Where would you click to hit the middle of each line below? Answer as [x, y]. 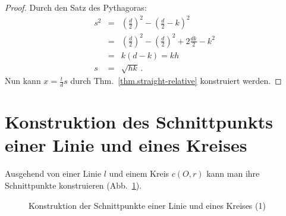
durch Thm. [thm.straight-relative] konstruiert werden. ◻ [176, 81]
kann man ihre [233, 173]
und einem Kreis [139, 173]
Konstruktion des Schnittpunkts [139, 122]
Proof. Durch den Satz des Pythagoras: [76, 7]
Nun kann [23, 81]
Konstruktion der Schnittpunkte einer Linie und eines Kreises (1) [147, 205]
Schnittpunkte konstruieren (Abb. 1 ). [73, 185]
